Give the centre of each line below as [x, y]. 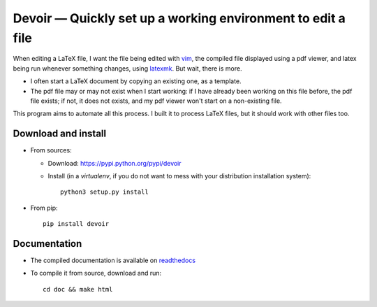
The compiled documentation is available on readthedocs [113, 260]
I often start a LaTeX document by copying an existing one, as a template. [136, 81]
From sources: [51, 150]
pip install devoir [76, 224]
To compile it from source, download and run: [96, 273]
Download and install [60, 134]
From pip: [44, 208]
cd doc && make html [78, 289]
